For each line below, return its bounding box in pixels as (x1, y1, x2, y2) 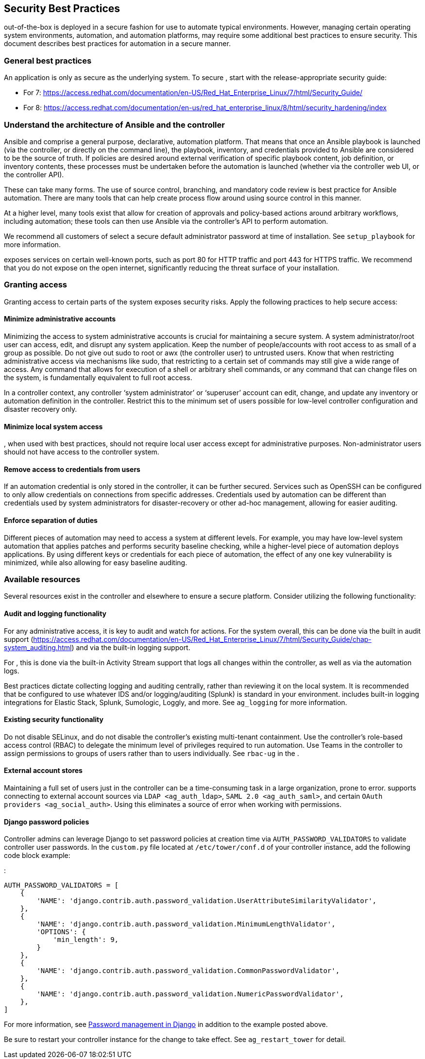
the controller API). (4, 170, 64, 179)
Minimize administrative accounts (4, 315, 116, 323)
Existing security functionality (4, 715, 103, 724)
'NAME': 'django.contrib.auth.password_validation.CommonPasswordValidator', (36, 967, 340, 975)
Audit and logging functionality (4, 609, 106, 618)
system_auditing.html (4, 643, 72, 652)
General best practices (4, 55, 92, 66)
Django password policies (4, 817, 89, 826)
